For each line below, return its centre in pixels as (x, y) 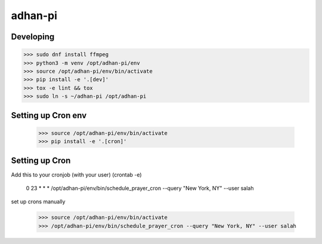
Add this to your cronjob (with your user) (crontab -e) (77, 174)
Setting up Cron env (49, 115)
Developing (33, 37)
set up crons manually (38, 202)
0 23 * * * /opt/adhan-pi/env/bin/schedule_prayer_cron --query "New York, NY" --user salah (140, 188)
